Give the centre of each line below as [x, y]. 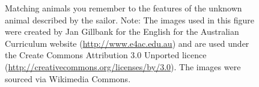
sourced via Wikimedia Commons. [68, 78]
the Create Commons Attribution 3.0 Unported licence [106, 55]
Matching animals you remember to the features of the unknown [123, 8]
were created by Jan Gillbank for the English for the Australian [122, 31]
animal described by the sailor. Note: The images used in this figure [130, 19]
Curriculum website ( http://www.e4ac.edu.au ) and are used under [127, 43]
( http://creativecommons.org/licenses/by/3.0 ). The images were [123, 66]
